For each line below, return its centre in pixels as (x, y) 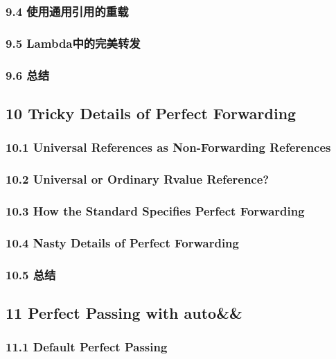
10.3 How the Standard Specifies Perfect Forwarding (155, 210)
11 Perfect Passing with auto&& (124, 312)
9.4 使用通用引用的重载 (67, 11)
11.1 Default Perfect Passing (87, 347)
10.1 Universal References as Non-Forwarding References (168, 147)
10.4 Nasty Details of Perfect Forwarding (122, 242)
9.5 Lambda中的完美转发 (73, 43)
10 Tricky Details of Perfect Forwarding (151, 113)
